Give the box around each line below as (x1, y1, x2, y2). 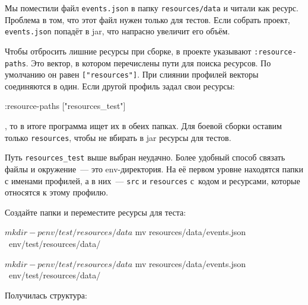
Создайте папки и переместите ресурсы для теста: (5, 206, 186, 218)
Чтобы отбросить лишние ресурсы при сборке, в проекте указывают (5, 44, 252, 57)
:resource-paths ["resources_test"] (5, 99, 126, 112)
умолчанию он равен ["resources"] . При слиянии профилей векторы (5, 68, 259, 81)
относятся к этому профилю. (5, 186, 109, 198)
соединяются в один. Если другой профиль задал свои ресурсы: (5, 79, 235, 92)
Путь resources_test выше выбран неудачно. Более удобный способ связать (5, 151, 285, 163)
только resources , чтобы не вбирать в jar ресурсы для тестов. (5, 131, 231, 143)
